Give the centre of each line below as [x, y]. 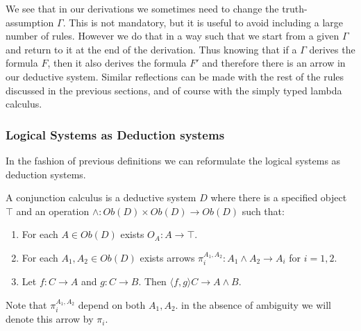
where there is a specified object [279, 197]
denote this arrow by [50, 319]
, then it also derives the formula [117, 63]
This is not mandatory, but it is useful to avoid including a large [206, 22]
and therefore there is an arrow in [274, 63]
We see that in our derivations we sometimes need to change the [142, 8]
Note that [26, 304]
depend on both [112, 304]
